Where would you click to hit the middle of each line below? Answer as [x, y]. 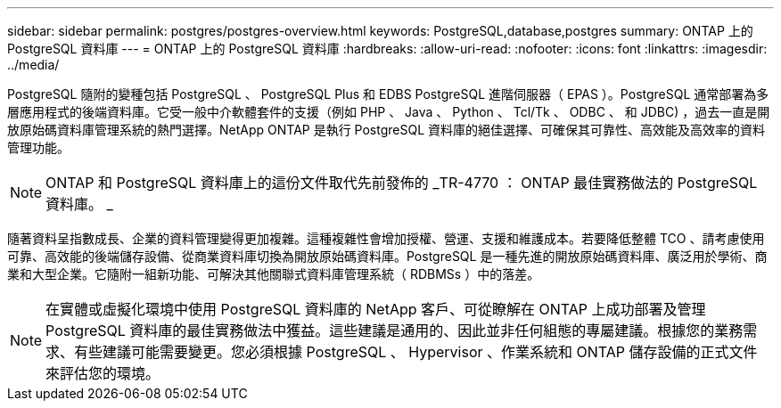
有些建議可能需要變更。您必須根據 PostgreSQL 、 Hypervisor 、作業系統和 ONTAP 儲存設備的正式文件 [416, 352]
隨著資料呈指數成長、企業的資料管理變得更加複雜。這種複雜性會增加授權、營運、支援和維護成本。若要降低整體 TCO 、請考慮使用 [386, 238]
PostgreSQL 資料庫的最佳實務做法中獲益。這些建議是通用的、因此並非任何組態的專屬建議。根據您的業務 [395, 330]
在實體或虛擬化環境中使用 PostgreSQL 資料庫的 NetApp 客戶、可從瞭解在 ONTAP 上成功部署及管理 [376, 309]
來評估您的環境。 [103, 373]
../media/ [33, 65]
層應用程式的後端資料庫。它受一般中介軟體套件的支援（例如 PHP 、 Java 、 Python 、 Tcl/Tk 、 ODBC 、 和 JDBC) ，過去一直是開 [389, 112]
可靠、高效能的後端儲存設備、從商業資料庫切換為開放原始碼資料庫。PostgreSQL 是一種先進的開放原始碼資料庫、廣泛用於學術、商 [387, 256]
